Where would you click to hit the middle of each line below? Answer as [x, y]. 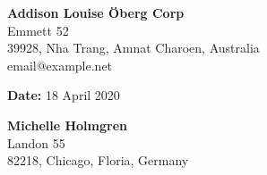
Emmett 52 [38, 30]
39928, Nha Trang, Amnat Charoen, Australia [133, 48]
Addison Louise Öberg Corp [96, 12]
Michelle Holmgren [67, 125]
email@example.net [60, 65]
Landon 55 [36, 142]
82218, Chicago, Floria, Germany [98, 160]
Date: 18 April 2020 [64, 95]
